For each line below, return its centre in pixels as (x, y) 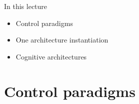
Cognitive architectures (51, 56)
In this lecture (26, 6)
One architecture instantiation (62, 40)
